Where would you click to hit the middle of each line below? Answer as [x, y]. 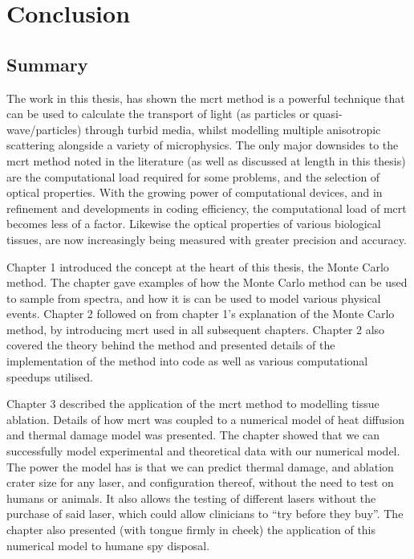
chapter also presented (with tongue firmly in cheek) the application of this [191, 530]
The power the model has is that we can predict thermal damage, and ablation [200, 466]
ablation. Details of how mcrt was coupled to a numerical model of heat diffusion [205, 419]
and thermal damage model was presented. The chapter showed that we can [193, 435]
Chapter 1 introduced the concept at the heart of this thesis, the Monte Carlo [198, 266]
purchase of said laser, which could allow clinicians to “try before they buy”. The [205, 514]
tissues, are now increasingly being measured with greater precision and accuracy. [207, 239]
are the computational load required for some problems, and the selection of [193, 176]
